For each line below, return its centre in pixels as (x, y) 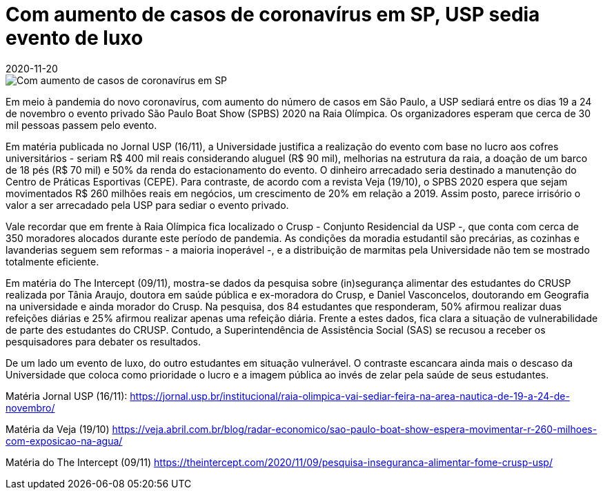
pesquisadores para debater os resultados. (103, 341)
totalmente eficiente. (52, 261)
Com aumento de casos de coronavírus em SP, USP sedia (273, 14)
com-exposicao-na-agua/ (64, 441)
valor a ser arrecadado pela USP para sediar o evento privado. (147, 205)
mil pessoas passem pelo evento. (81, 125)
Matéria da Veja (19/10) (58, 429)
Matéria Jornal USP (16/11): (67, 396)
